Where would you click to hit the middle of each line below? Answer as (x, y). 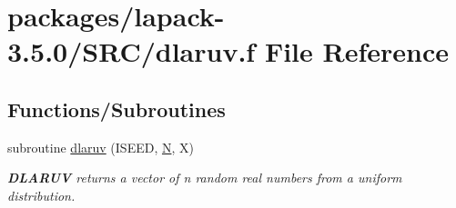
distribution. (41, 195)
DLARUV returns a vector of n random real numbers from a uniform (205, 178)
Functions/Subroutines (117, 109)
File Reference (357, 51)
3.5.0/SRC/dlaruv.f (132, 51)
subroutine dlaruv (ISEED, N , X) (101, 147)
